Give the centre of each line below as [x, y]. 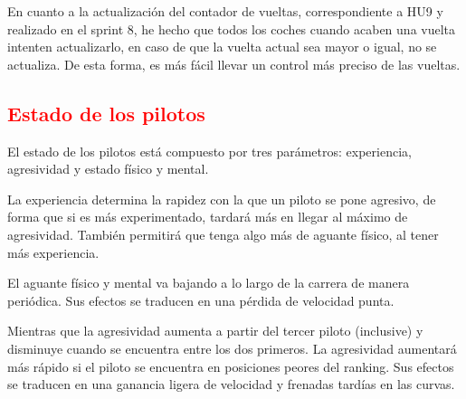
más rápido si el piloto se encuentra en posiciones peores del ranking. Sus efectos [231, 366]
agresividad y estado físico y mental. [108, 169]
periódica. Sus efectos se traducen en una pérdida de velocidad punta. [201, 300]
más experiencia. [53, 252]
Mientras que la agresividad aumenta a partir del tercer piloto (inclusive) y [215, 331]
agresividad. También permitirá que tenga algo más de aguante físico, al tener [223, 234]
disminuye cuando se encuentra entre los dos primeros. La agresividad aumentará [232, 348]
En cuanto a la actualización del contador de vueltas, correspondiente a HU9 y [225, 11]
